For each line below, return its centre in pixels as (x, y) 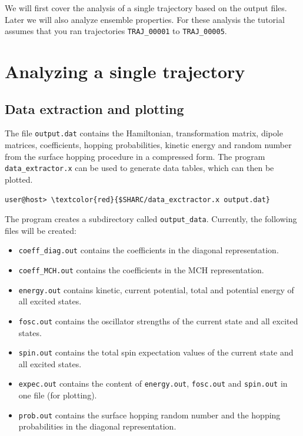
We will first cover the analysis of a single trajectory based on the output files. (146, 8)
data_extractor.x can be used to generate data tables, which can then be (139, 168)
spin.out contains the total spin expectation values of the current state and (156, 352)
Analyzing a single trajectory (125, 71)
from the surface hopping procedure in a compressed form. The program (135, 156)
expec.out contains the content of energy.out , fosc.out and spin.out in (153, 383)
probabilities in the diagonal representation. (97, 426)
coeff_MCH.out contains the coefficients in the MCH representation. (141, 270)
